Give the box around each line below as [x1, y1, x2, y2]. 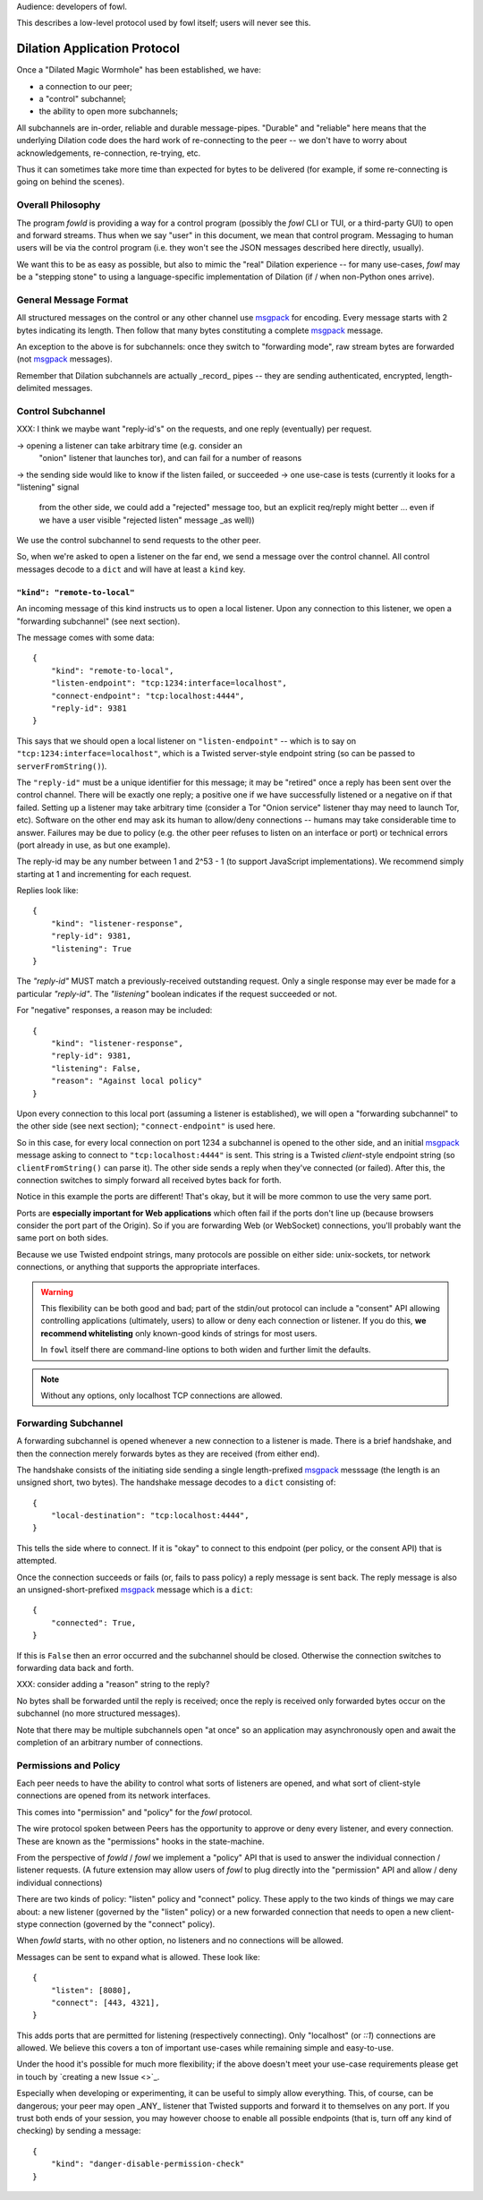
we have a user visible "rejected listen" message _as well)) [38, 515, 255, 525]
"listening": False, [50, 1063, 141, 1073]
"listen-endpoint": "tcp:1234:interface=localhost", [50, 678, 288, 688]
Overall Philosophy [16, 199, 101, 211]
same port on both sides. [16, 1232, 109, 1243]
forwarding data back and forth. [16, 1662, 134, 1673]
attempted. [16, 1556, 57, 1566]
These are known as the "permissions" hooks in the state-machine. [16, 1836, 265, 1846]
